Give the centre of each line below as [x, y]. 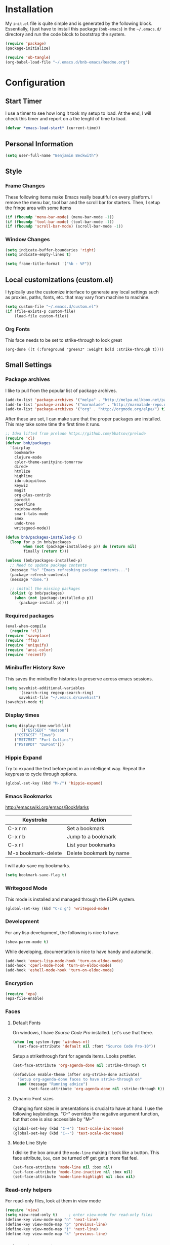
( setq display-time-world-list [38, 726]
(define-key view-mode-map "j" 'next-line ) [52, 1229]
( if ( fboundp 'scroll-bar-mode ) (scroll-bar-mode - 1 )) [64, 226]
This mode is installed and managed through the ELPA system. [70, 899]
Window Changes [28, 240]
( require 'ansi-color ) [29, 650]
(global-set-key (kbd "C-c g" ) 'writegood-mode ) [57, 908]
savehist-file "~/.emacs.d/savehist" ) [59, 697]
